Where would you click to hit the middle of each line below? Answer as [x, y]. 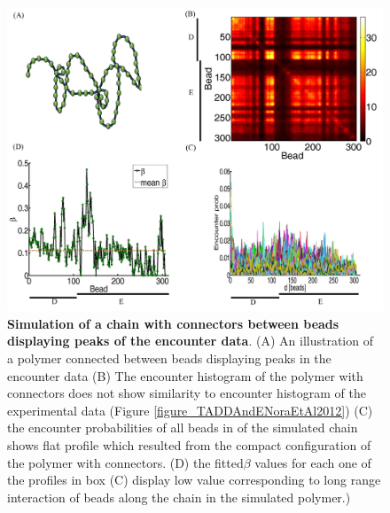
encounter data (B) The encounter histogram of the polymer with [185, 375]
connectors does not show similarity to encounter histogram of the [187, 393]
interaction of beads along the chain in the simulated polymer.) [179, 497]
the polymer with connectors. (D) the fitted [125, 462]
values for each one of [313, 462]
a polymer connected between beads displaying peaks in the [169, 358]
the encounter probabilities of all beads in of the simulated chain [183, 427]
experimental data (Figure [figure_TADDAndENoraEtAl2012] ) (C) [190, 410]
